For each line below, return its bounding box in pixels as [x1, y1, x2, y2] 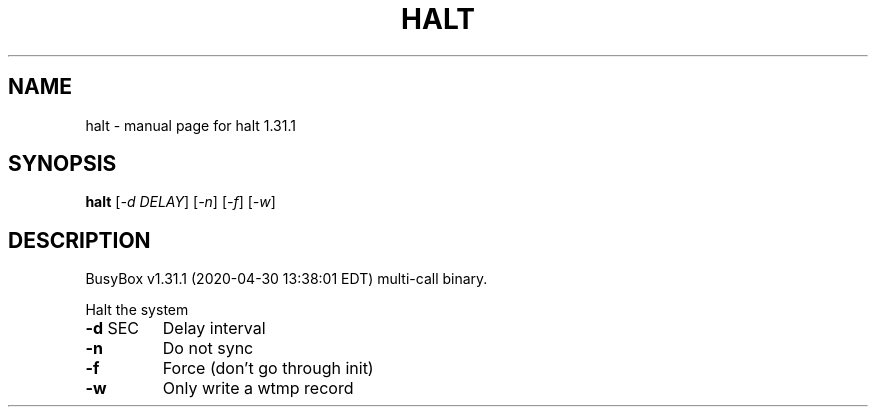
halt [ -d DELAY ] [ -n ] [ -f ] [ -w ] [85, 193, 276, 211]
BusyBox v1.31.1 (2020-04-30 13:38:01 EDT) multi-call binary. [85, 270, 488, 288]
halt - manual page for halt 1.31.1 [85, 116, 296, 134]
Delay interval [162, 318, 266, 339]
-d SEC [85, 318, 140, 339]
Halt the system [85, 301, 189, 319]
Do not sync [162, 338, 254, 359]
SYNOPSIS [8, 151, 117, 177]
